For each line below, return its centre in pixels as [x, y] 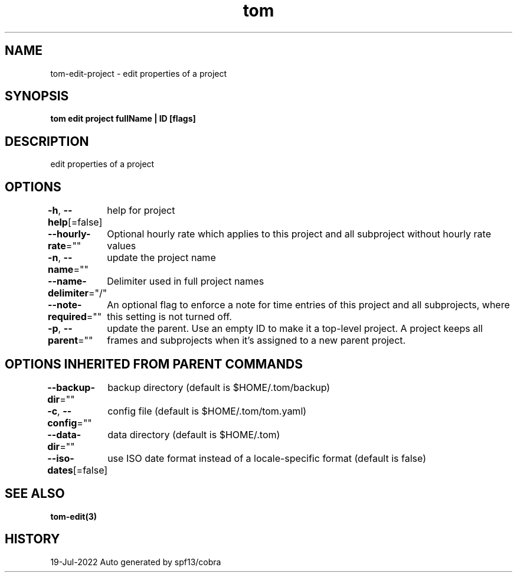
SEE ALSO [35, 494]
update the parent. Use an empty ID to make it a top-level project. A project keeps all [295, 329]
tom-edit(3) [73, 516]
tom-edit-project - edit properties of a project [139, 73]
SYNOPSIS [37, 96]
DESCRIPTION [47, 141]
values [122, 246]
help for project [141, 211]
